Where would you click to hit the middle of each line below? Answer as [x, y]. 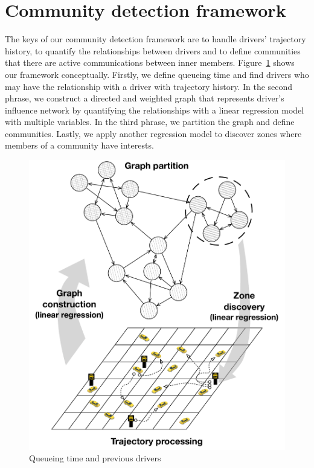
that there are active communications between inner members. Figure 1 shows [150, 63]
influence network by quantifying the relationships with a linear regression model [155, 110]
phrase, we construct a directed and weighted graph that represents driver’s [145, 98]
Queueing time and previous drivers [95, 458]
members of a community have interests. [79, 145]
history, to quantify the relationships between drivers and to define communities [153, 50]
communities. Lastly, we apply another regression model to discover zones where [153, 133]
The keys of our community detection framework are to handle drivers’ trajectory [155, 39]
